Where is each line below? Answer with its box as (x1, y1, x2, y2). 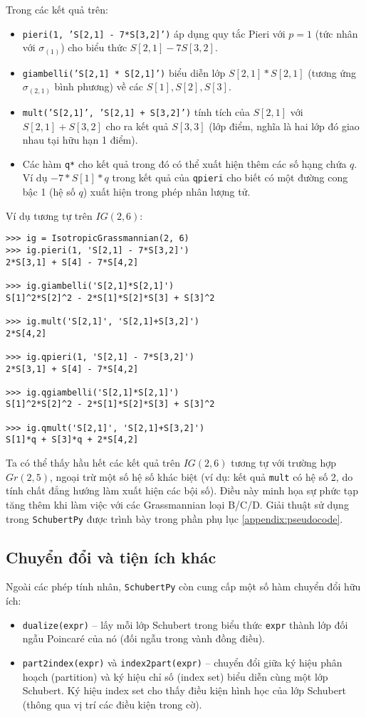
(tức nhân (315, 26, 358, 41)
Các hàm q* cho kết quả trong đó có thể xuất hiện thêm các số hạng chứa (22, 156, 347, 171)
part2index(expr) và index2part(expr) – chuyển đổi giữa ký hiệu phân (22, 654, 343, 669)
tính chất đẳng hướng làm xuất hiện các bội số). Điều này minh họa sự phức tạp (6, 483, 359, 498)
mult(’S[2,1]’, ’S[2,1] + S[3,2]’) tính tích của (22, 104, 250, 119)
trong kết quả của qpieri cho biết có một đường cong (112, 170, 348, 185)
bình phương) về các (54, 79, 144, 94)
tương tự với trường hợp (231, 455, 337, 470)
